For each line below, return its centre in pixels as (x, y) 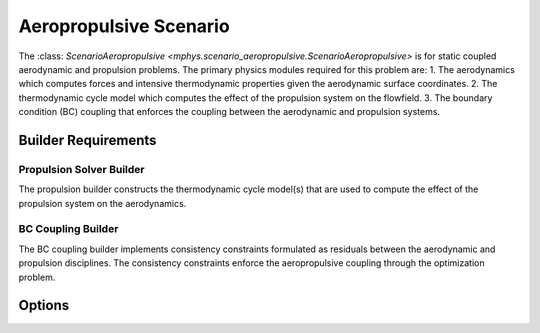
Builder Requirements (87, 140)
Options (44, 305)
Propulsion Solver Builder (81, 169)
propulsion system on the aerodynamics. (102, 203)
